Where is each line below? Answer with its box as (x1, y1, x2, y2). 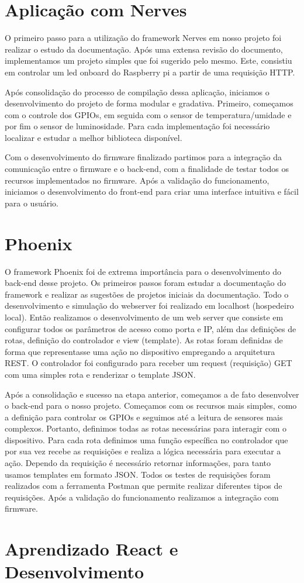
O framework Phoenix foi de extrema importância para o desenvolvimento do (5, 265, 281, 277)
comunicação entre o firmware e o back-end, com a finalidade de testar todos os (5, 163, 289, 175)
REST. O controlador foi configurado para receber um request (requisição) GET (5, 357, 292, 369)
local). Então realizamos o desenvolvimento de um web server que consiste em (5, 311, 284, 323)
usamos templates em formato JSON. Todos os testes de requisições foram (5, 468, 271, 480)
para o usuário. (5, 196, 58, 209)
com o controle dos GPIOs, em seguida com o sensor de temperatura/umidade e (5, 108, 292, 120)
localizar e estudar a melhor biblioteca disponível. (5, 131, 182, 143)
